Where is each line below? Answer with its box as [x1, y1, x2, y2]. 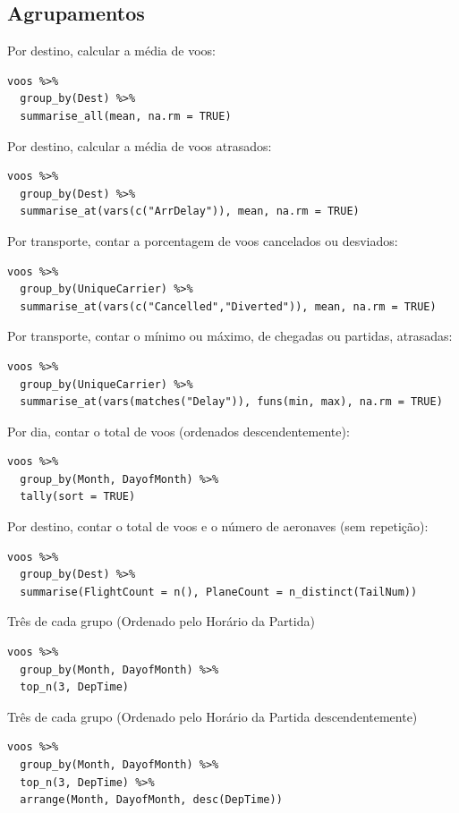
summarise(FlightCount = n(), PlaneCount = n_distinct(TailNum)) [20, 585, 418, 598]
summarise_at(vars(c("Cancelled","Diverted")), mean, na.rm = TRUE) [20, 300, 437, 313]
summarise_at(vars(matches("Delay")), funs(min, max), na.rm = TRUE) [20, 395, 443, 409]
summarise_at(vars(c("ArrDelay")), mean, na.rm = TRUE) [20, 205, 360, 218]
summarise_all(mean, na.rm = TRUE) [20, 109, 232, 123]
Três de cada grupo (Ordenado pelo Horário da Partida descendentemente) [7, 707, 418, 725]
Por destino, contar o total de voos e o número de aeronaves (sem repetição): [7, 517, 429, 536]
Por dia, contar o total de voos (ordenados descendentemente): [7, 421, 350, 440]
